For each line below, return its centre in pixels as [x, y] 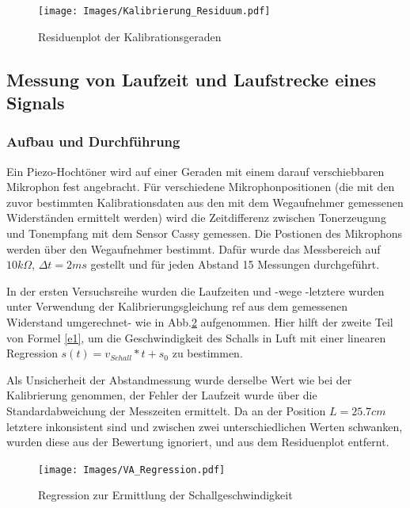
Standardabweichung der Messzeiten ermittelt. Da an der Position [166, 410]
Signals [36, 103]
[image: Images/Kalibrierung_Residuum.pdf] [154, 11]
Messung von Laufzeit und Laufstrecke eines [191, 79]
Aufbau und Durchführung [93, 141]
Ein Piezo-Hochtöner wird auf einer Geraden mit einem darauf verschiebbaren [196, 171]
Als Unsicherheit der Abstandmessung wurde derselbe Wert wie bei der [179, 379]
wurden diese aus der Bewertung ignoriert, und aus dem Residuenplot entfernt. [198, 442]
